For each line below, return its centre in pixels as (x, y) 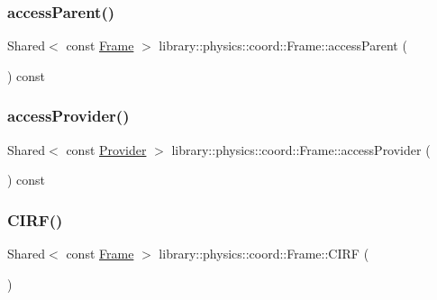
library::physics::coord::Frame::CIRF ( (264, 254)
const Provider (106, 149)
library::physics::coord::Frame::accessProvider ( (301, 149)
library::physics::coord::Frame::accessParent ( (283, 45)
